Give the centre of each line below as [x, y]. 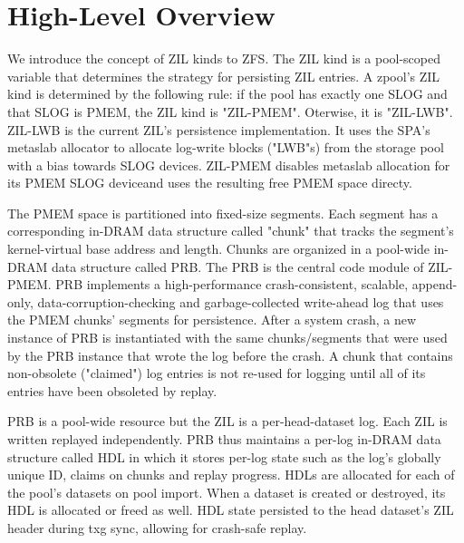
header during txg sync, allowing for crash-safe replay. [157, 527]
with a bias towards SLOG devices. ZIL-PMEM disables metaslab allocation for [229, 165]
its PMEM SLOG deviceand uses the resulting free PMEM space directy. [210, 183]
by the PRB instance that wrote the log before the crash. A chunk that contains [230, 355]
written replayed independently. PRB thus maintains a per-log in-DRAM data [224, 439]
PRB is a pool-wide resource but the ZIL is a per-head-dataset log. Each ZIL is [227, 421]
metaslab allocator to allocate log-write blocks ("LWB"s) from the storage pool [226, 147]
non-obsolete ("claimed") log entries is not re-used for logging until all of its [217, 373]
